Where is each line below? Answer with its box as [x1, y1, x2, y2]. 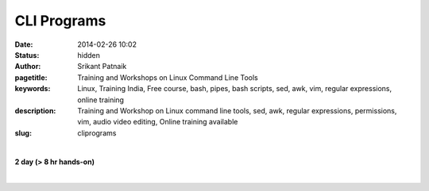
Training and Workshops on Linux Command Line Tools [77, 72, 258, 82]
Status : [14, 50, 40, 59]
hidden [77, 50, 101, 59]
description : [14, 105, 56, 115]
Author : [14, 62, 41, 71]
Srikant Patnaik [77, 62, 127, 71]
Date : [14, 40, 33, 49]
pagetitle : [14, 72, 48, 82]
